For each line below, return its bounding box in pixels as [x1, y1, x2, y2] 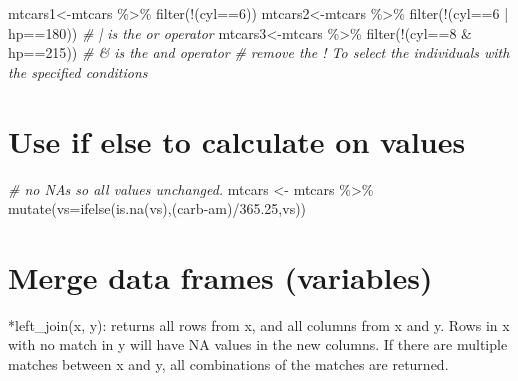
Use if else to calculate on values [8, 120, 466, 161]
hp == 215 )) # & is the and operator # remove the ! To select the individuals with [8, 42, 510, 63]
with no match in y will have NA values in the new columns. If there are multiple [8, 334, 508, 355]
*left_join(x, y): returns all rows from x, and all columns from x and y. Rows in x [8, 314, 510, 335]
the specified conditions [8, 61, 148, 82]
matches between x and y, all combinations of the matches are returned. [8, 354, 449, 374]
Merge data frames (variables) [8, 256, 433, 297]
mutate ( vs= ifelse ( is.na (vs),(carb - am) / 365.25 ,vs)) [8, 198, 307, 219]
